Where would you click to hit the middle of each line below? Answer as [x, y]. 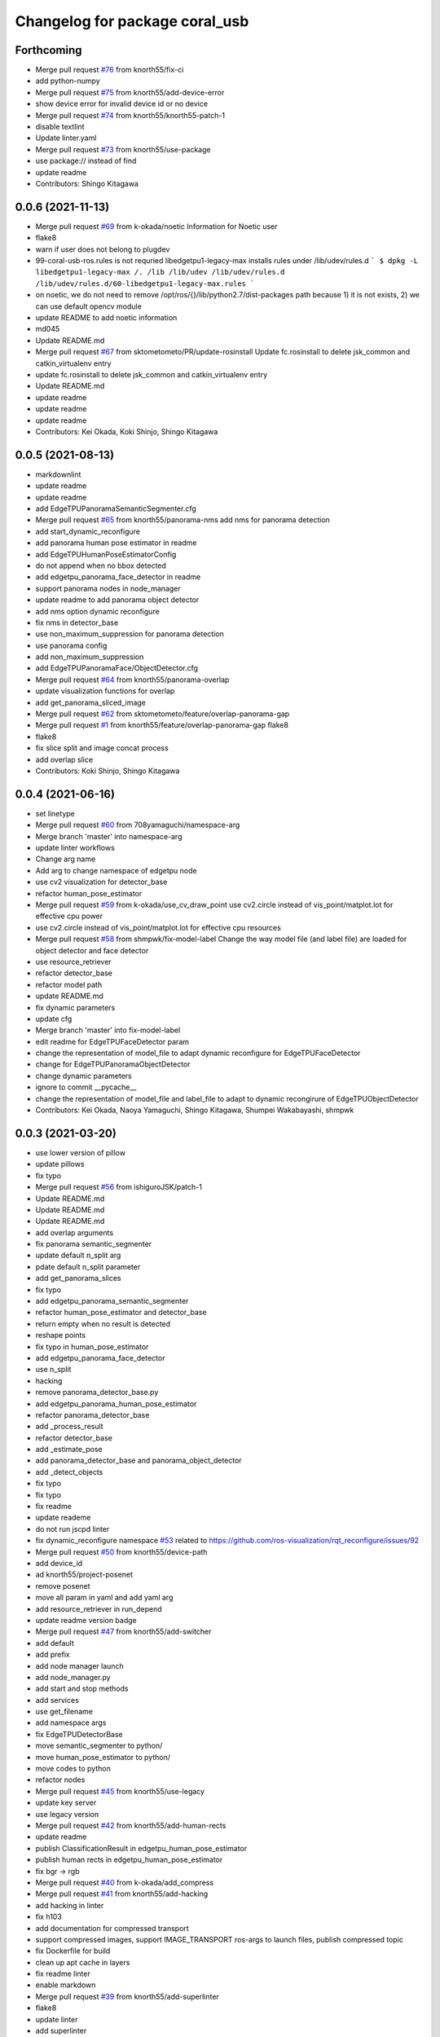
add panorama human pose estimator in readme [116, 543]
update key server [66, 1803]
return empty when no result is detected [103, 1323]
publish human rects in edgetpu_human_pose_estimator [129, 1860]
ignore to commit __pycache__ [86, 1087]
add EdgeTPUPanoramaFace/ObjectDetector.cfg [117, 668]
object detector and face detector [92, 950]
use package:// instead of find [86, 161]
